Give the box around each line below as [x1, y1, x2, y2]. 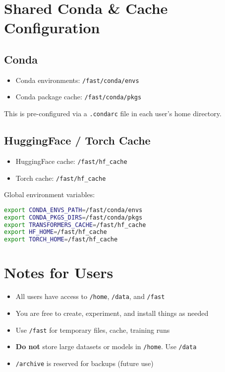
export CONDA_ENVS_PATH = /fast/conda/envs [4, 206, 143, 214]
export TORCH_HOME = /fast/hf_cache [4, 236, 118, 243]
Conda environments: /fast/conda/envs [15, 74, 139, 85]
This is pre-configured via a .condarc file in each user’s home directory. [4, 108, 222, 119]
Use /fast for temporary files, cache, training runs [15, 324, 170, 335]
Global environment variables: [4, 189, 95, 200]
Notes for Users [4, 262, 113, 283]
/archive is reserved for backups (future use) [15, 358, 154, 368]
